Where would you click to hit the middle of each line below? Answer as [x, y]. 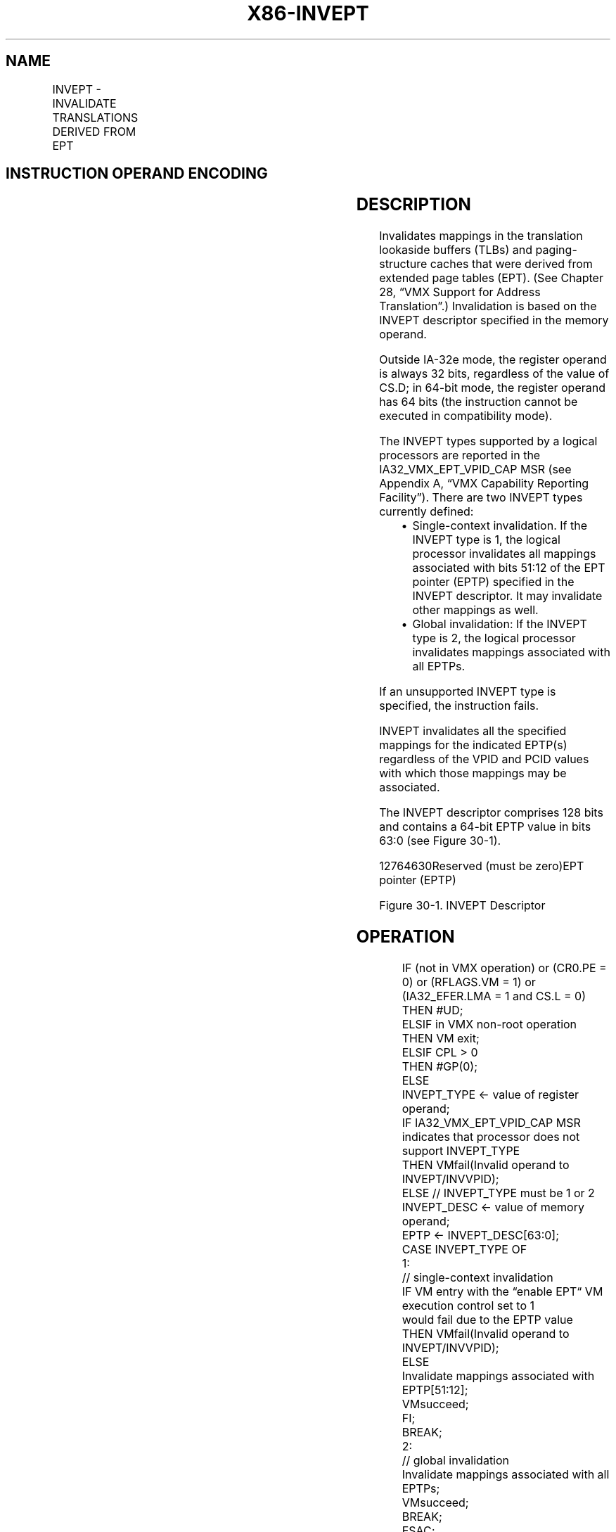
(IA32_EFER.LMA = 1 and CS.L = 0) [494, 996]
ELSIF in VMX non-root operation [489, 1024]
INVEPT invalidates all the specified [473, 731]
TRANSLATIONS [95, 117]
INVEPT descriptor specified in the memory [494, 320]
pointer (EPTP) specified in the [493, 582]
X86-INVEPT [308, 13]
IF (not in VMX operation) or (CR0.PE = [504, 968]
